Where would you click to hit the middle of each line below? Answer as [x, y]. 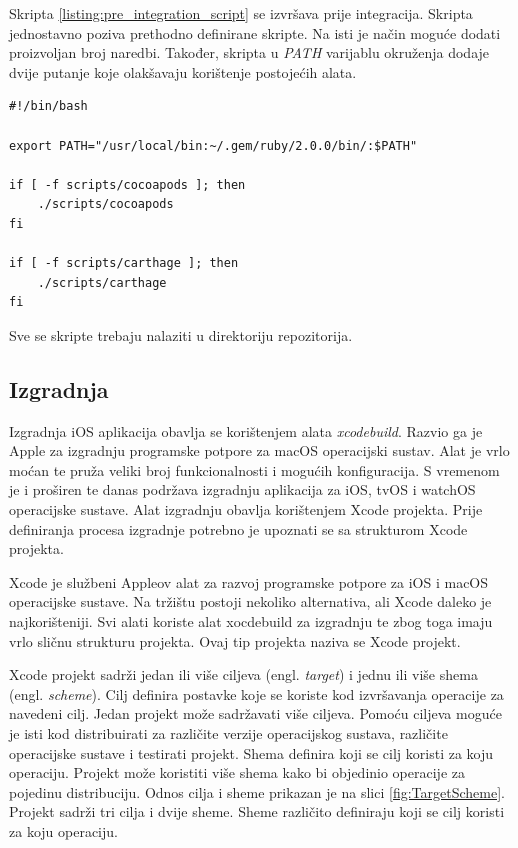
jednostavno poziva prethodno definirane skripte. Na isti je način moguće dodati [255, 32]
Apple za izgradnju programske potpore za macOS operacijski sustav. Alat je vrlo [259, 450]
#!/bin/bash [48, 106]
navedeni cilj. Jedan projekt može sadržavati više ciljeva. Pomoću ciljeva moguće [255, 713]
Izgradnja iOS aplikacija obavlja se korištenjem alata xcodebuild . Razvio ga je [246, 430]
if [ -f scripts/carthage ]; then [124, 263]
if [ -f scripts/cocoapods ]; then [127, 184]
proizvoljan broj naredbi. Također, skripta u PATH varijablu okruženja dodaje [249, 52]
